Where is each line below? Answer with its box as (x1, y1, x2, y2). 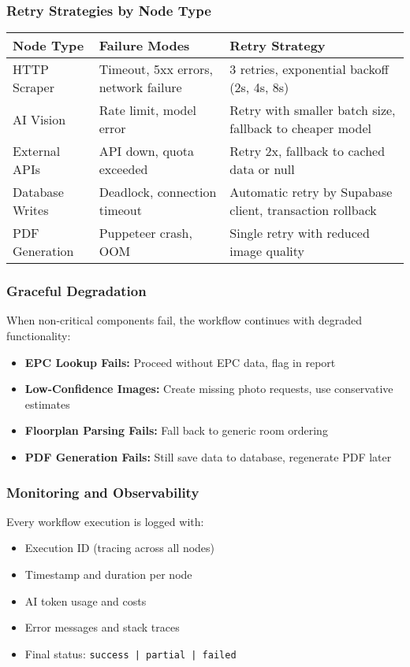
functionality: (6, 328, 71, 344)
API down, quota (99, 142, 194, 161)
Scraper (13, 78, 54, 97)
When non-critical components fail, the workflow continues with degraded (6, 312, 363, 328)
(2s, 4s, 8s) (229, 78, 289, 97)
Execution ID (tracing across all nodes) (24, 539, 215, 556)
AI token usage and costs (24, 592, 147, 609)
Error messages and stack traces (24, 619, 180, 636)
